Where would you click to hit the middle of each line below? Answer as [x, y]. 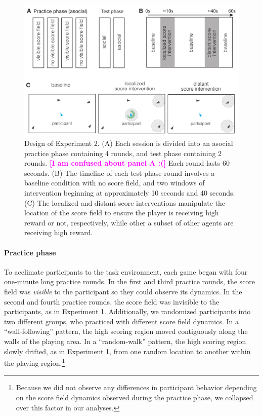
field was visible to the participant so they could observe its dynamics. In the [123, 291]
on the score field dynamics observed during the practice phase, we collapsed [135, 397]
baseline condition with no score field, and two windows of [115, 183]
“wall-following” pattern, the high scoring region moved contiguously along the [126, 331]
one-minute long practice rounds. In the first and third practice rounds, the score [130, 281]
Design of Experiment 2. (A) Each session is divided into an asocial [129, 143]
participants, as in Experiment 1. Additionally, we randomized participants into [127, 311]
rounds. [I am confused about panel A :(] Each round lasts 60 [127, 163]
